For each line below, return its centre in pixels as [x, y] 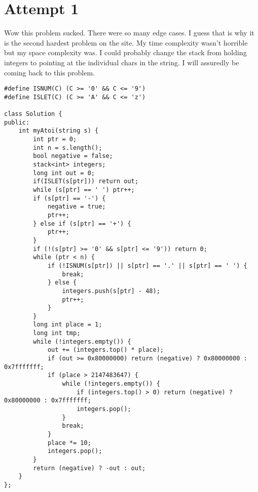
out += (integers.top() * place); [105, 350]
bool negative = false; [73, 156]
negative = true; [77, 207]
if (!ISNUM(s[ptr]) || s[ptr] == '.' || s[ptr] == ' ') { [147, 265]
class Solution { [33, 114]
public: [17, 122]
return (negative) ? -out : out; [89, 468]
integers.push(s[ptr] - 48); [111, 291]
